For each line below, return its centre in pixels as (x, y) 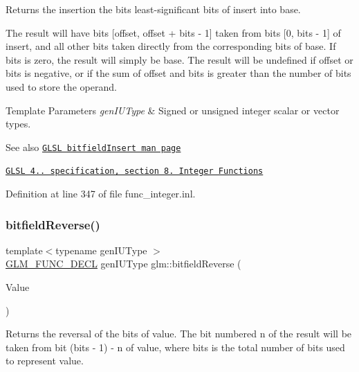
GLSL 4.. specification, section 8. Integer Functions (135, 171)
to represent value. (45, 361)
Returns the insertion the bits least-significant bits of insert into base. (153, 9)
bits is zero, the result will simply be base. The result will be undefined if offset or (179, 59)
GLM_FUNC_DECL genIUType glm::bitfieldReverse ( (123, 264)
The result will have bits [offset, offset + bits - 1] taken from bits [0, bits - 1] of (173, 32)
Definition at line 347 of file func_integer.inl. (101, 194)
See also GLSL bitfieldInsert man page (93, 147)
